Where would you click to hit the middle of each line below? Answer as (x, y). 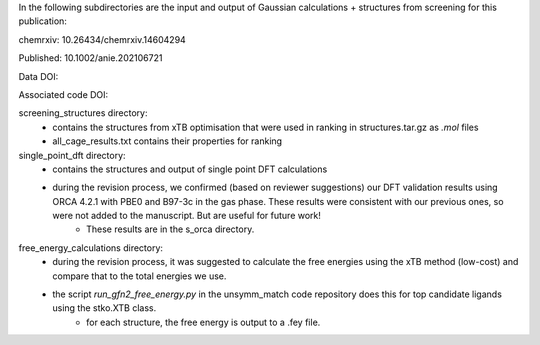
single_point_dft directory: (72, 155)
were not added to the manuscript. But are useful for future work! (187, 216)
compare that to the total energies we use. (139, 276)
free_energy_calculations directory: (91, 247)
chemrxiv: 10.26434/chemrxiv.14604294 (102, 39)
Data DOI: (38, 76)
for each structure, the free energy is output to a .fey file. (203, 322)
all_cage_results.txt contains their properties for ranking (167, 141)
